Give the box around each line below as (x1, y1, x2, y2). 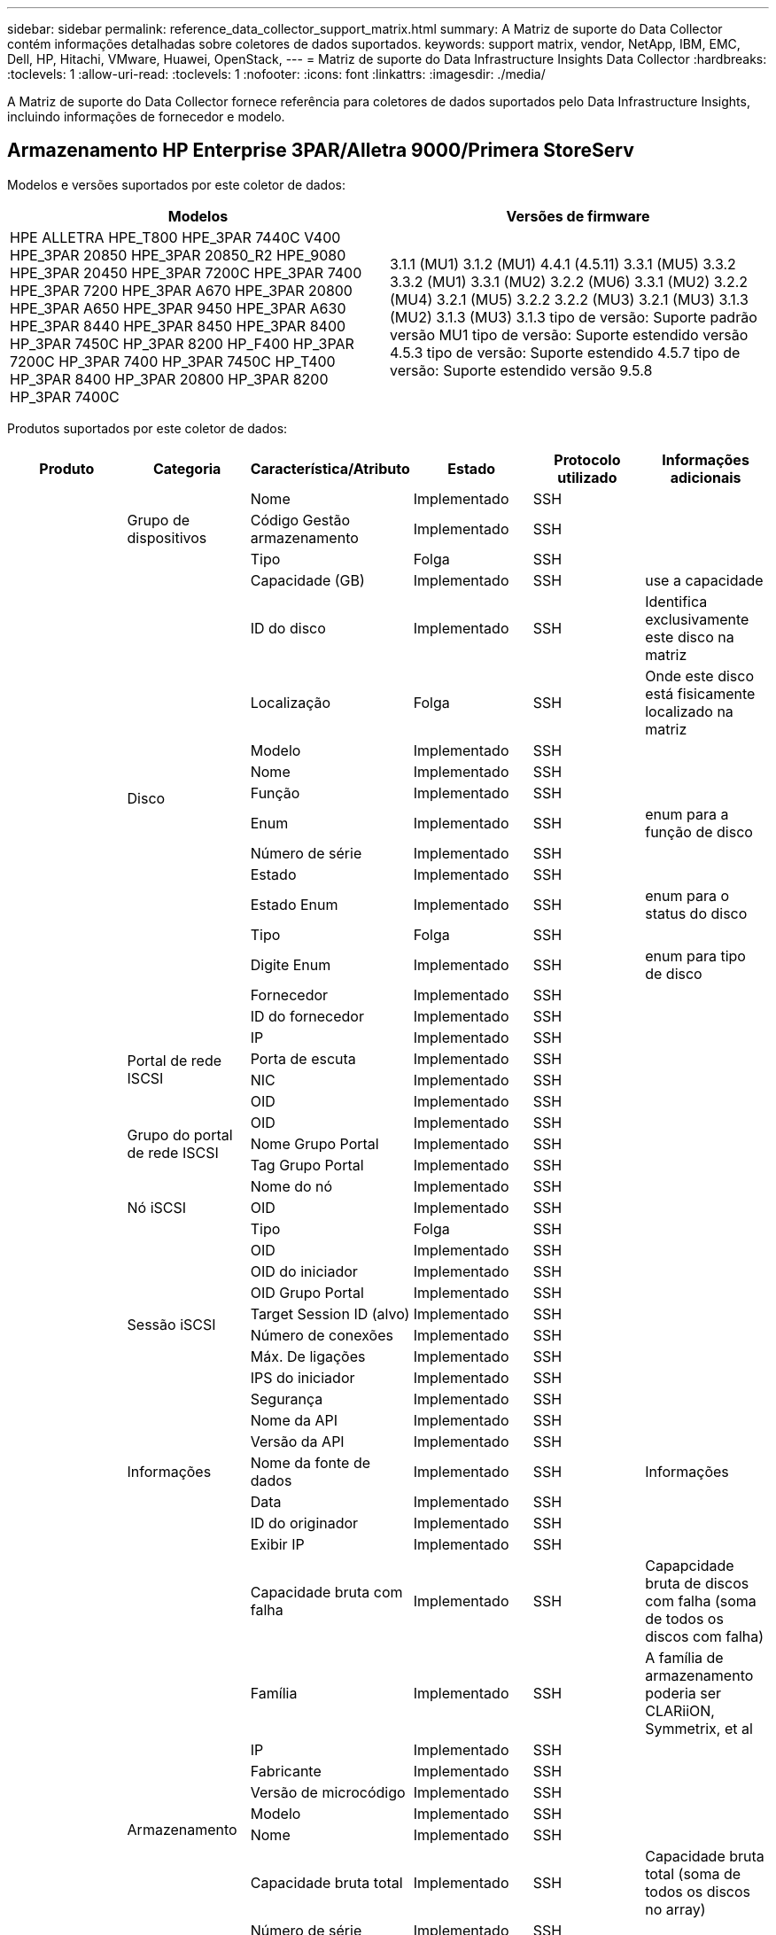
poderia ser (645, 1683, 722, 1702)
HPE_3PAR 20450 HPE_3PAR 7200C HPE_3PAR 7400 (10, 263, 362, 282)
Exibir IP (250, 1535, 305, 1553)
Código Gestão (250, 510, 351, 529)
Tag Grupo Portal (250, 1155, 364, 1174)
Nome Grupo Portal (250, 1134, 379, 1153)
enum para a (645, 804, 729, 823)
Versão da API (250, 1432, 345, 1450)
